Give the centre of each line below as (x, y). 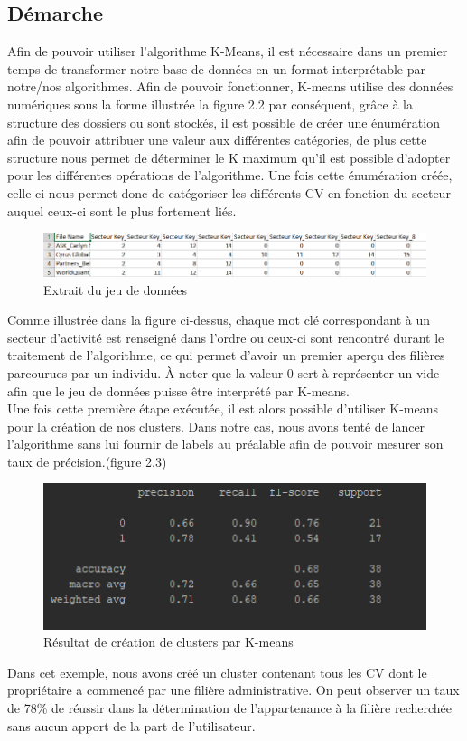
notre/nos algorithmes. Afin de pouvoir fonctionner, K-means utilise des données (230, 86)
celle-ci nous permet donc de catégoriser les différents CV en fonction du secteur (229, 192)
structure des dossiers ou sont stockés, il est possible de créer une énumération (224, 122)
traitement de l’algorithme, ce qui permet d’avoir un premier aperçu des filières (226, 355)
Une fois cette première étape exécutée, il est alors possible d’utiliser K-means (223, 408)
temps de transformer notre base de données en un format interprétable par (217, 68)
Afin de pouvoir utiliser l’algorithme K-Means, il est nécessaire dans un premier (228, 51)
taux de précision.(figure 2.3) (87, 461)
